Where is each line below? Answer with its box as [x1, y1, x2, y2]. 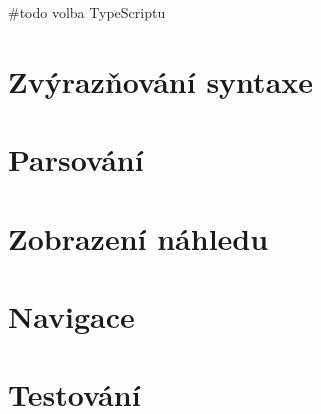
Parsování [8, 139, 144, 180]
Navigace [8, 295, 135, 336]
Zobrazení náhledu [8, 217, 269, 258]
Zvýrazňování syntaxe [8, 60, 314, 101]
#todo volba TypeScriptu [8, 2, 166, 22]
